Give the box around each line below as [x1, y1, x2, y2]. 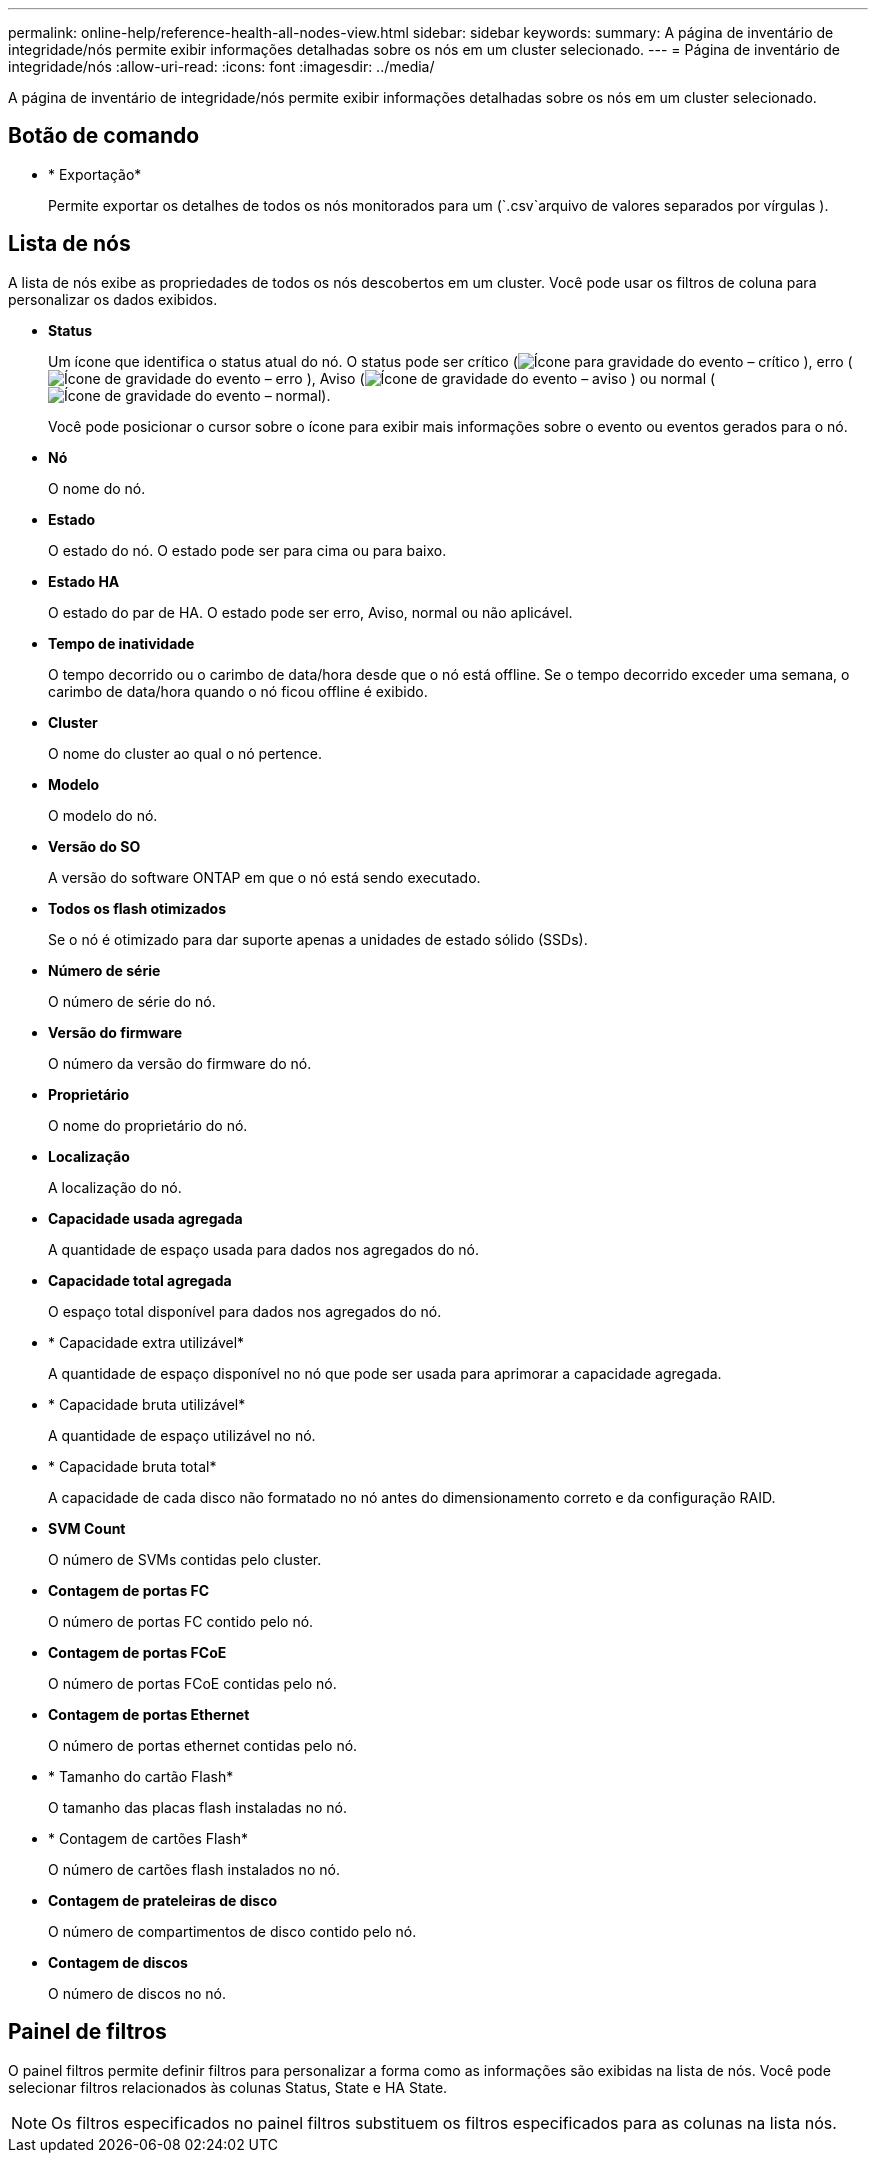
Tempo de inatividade [48, 634, 195, 652]
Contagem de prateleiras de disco [48, 1891, 278, 1909]
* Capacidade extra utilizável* [48, 1333, 245, 1351]
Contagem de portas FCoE [48, 1643, 227, 1661]
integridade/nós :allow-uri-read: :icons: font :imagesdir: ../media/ [8, 58, 435, 75]
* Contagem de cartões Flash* [48, 1829, 248, 1847]
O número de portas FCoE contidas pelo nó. [48, 1674, 337, 1692]
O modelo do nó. [48, 806, 158, 824]
